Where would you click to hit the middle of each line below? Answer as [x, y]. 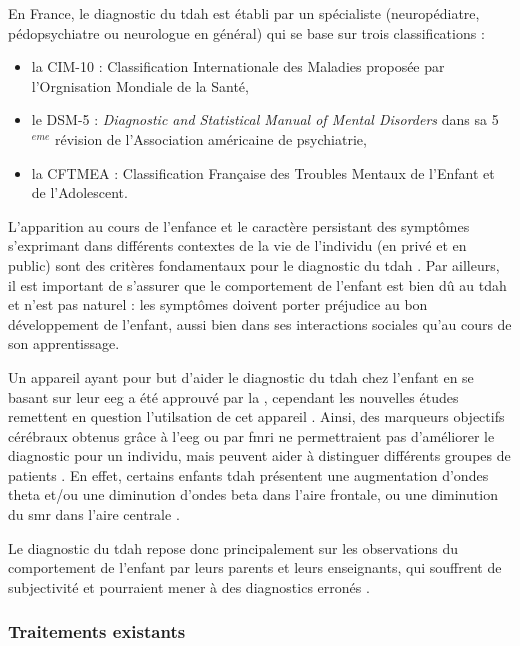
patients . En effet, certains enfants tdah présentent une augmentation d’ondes [248, 474]
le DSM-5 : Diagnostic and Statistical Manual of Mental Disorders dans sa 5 [265, 119]
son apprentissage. [64, 343]
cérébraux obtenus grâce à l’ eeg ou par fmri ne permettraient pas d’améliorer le [251, 435]
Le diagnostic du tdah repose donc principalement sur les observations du [233, 547]
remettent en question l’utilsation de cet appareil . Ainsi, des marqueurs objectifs [256, 416]
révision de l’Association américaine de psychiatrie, [211, 138]
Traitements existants [97, 631]
